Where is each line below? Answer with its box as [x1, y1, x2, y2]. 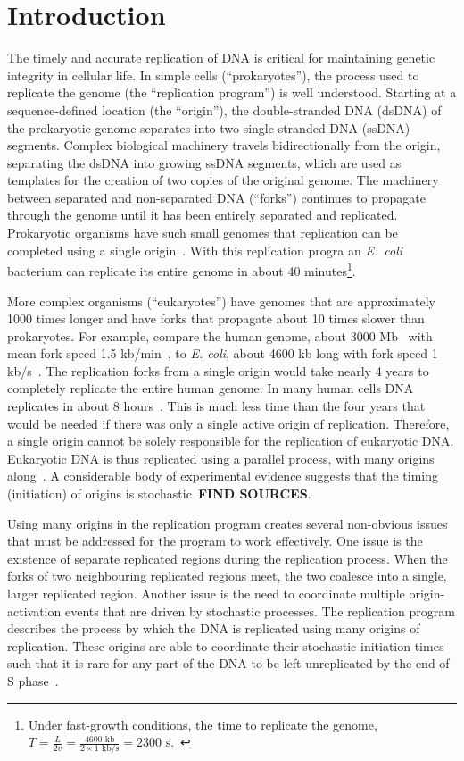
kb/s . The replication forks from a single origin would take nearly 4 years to [7, 361, 429, 380]
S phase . [7, 671, 59, 690]
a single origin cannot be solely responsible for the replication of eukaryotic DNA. [7, 431, 454, 450]
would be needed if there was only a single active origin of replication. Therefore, [7, 414, 450, 432]
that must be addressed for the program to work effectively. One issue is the [7, 531, 423, 550]
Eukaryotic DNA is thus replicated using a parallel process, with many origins [7, 448, 435, 467]
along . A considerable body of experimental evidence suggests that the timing [7, 466, 439, 485]
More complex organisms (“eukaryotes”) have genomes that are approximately [7, 291, 435, 310]
